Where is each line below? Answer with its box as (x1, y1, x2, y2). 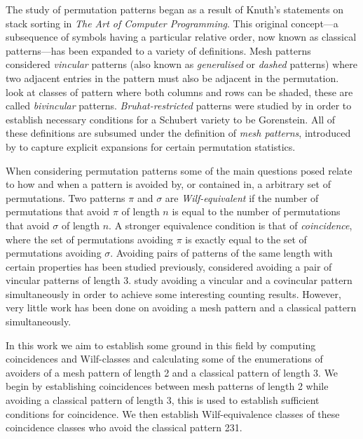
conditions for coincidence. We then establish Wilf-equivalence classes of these (6, 406, 340, 421)
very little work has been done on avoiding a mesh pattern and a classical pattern (6, 300, 357, 315)
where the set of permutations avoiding (6, 231, 174, 246)
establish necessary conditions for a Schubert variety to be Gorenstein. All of (6, 112, 336, 126)
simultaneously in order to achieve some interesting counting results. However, (6, 286, 341, 301)
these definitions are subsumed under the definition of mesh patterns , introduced (6, 126, 351, 140)
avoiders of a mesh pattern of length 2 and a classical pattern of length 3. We (6, 365, 338, 379)
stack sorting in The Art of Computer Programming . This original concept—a (6, 15, 338, 30)
